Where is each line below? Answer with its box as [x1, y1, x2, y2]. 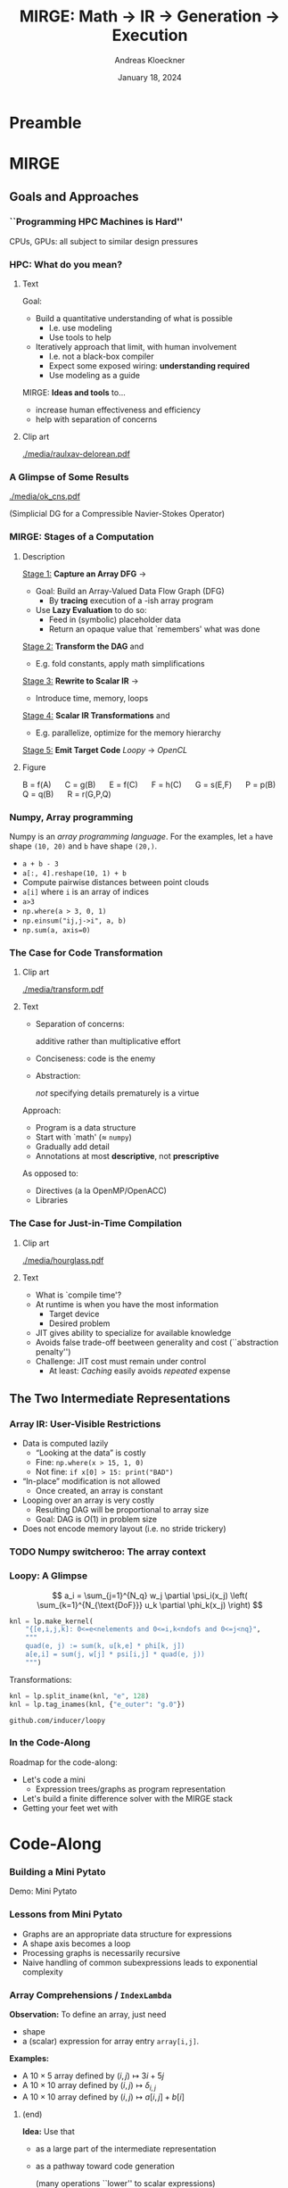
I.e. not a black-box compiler [48, 351, 154, 362]
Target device [48, 1308, 100, 1319]
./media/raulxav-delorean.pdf [21, 449, 131, 460]
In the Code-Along [9, 1736, 91, 1749]
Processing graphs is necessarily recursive [21, 1947, 181, 1958]
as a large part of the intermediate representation [35, 2143, 217, 2154]
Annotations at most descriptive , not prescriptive [35, 1151, 220, 1162]
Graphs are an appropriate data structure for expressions [21, 1928, 233, 1939]
